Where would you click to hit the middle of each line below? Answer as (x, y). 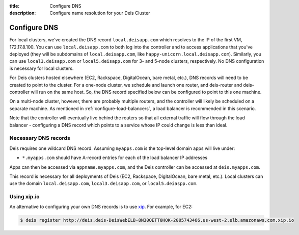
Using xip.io (25, 197)
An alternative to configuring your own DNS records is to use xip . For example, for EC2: (101, 207)
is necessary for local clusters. (42, 68)
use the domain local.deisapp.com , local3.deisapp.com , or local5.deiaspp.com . (103, 184)
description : (23, 13)
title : (15, 6)
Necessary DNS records (40, 138)
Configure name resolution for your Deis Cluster (100, 13)
